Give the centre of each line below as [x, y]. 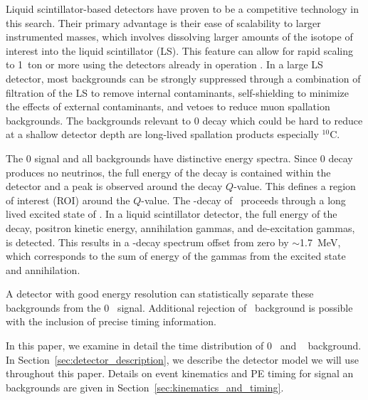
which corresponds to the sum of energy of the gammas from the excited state [176, 256]
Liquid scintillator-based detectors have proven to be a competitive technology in [182, 9]
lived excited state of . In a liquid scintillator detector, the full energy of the [172, 214]
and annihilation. [43, 269]
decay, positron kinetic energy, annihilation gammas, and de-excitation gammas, [180, 227]
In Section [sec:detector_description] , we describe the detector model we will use [182, 359]
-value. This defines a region [295, 186]
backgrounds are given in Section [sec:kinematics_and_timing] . [145, 387]
